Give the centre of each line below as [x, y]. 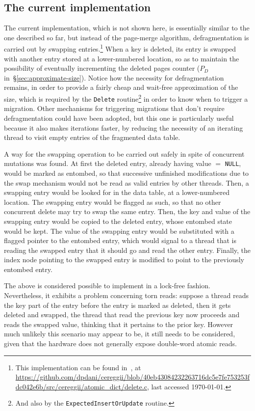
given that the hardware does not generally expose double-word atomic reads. [120, 343]
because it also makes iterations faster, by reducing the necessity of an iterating [124, 127]
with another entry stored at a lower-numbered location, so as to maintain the [122, 58]
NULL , [233, 163]
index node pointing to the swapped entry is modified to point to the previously [124, 260]
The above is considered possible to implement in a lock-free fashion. [107, 286]
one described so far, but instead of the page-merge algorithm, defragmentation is [127, 37]
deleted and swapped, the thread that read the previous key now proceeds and [122, 315]
